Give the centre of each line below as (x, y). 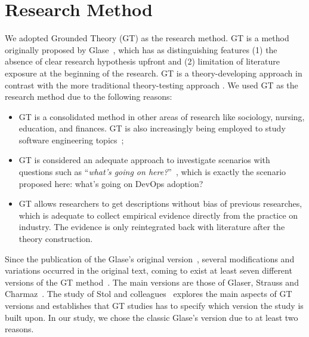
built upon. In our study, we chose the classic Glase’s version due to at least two (152, 317)
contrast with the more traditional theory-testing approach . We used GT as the (152, 85)
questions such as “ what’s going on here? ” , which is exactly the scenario (152, 172)
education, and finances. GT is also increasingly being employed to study (152, 128)
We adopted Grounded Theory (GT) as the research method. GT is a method (147, 38)
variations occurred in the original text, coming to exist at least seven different (149, 270)
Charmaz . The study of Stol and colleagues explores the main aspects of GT (149, 294)
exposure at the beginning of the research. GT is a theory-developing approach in (154, 73)
